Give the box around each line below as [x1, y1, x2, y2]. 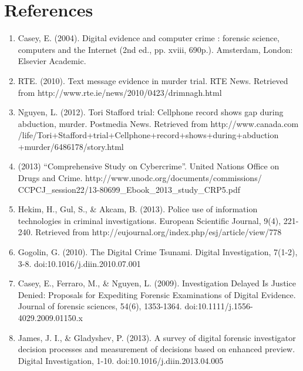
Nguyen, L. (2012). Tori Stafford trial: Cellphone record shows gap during [18, 106, 284, 118]
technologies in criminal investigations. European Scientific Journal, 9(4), [18, 214, 281, 226]
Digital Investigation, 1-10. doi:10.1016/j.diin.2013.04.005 [18, 354, 224, 366]
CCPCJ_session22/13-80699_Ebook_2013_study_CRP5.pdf [18, 183, 240, 195]
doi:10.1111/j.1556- [184, 300, 253, 312]
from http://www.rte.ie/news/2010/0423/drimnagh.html [18, 86, 222, 98]
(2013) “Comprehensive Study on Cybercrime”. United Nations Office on [18, 160, 280, 172]
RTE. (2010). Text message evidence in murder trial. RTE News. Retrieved [18, 74, 288, 86]
